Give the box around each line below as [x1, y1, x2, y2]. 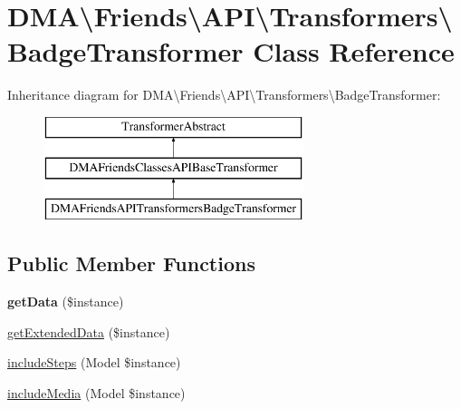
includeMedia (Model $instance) [7, 383, 186, 402]
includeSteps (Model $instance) [7, 353, 181, 372]
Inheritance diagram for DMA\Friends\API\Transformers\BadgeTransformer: [7, 85, 441, 104]
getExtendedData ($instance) [7, 322, 170, 341]
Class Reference [253, 33, 455, 70]
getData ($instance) [7, 292, 124, 311]
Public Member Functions [7, 249, 255, 278]
